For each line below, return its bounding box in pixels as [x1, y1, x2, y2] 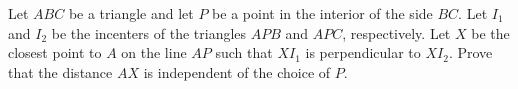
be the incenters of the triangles [51, 22, 247, 43]
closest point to [8, 42, 102, 63]
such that [215, 42, 273, 63]
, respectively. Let [342, 22, 451, 43]
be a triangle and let [68, 3, 194, 23]
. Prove [448, 42, 493, 63]
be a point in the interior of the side [212, 3, 433, 23]
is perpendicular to [305, 42, 421, 63]
